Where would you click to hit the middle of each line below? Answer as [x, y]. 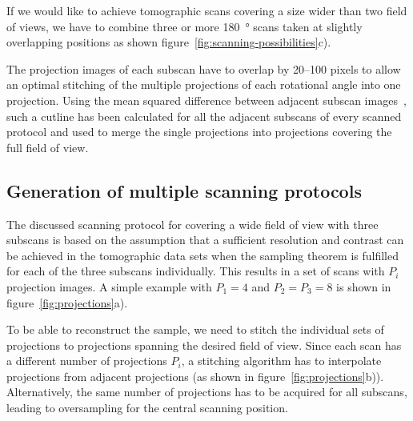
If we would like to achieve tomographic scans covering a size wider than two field [207, 10]
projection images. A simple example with [109, 286]
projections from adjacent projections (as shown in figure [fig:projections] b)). [195, 376]
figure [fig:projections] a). [67, 302]
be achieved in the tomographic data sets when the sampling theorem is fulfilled [202, 255]
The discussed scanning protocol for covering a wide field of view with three [192, 224]
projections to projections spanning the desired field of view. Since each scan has [204, 345]
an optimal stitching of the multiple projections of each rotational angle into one [204, 84]
